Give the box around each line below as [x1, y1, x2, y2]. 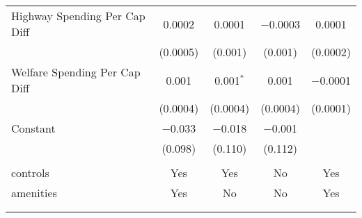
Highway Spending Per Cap [11, 8, 145, 24]
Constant [11, 120, 56, 136]
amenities [11, 185, 57, 201]
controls [11, 165, 49, 181]
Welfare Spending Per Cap [11, 64, 141, 80]
